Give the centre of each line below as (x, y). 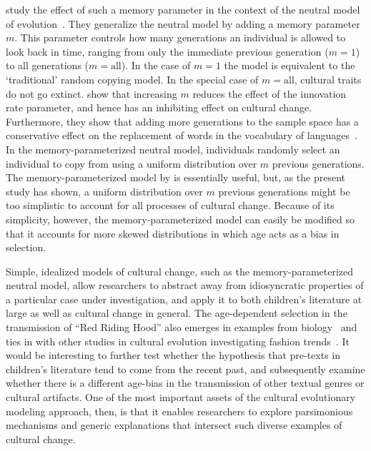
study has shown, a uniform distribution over (104, 191)
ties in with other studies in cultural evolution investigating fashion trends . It (178, 341)
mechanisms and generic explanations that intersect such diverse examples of (174, 425)
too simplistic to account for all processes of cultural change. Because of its (170, 205)
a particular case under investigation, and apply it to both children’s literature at (184, 299)
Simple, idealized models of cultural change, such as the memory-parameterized (180, 271)
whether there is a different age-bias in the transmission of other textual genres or (185, 383)
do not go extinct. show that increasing (91, 93)
